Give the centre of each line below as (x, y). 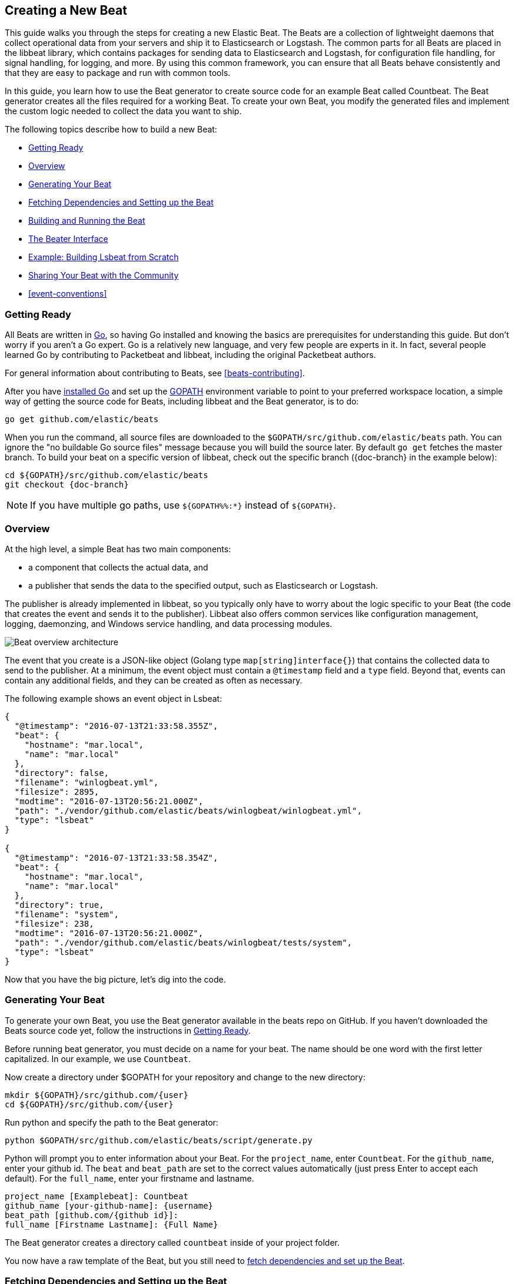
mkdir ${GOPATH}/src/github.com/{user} (97, 1095)
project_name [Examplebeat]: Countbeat (97, 1196)
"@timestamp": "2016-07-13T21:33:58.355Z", (116, 726)
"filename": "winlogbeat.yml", (87, 782)
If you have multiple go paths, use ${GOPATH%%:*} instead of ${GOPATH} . (183, 505)
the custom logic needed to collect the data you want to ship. (123, 111)
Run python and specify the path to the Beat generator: (112, 1122)
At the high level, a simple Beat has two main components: (118, 549)
